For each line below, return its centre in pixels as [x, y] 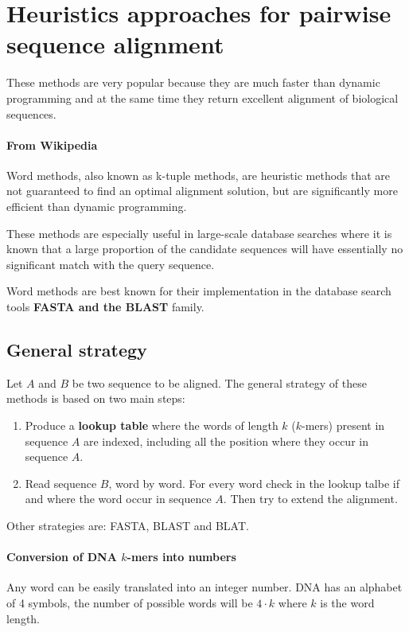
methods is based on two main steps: [96, 398]
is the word [347, 602]
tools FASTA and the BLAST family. [105, 307]
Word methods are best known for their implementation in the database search [199, 291]
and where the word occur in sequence [118, 499]
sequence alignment [115, 44]
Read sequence [61, 483]
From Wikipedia [52, 144]
